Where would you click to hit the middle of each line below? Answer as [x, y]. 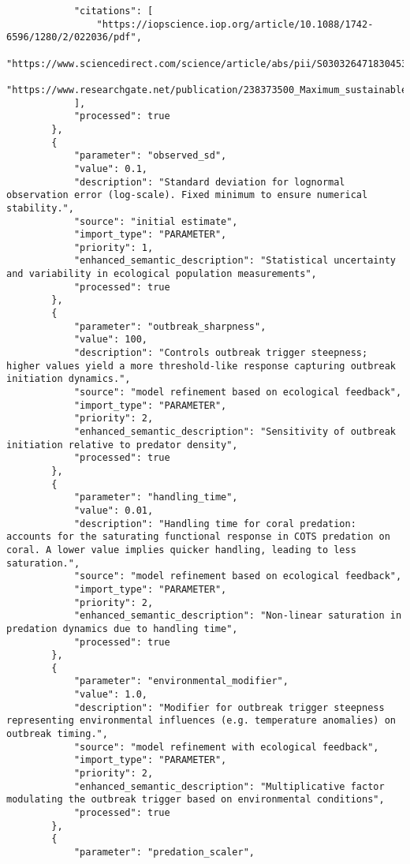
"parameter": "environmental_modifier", [181, 681]
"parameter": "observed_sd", [150, 156]
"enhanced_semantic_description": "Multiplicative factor [229, 786]
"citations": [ [114, 11]
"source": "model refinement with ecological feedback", [226, 747]
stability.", [40, 208]
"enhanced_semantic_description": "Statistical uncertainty [235, 261]
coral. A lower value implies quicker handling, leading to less [181, 550]
